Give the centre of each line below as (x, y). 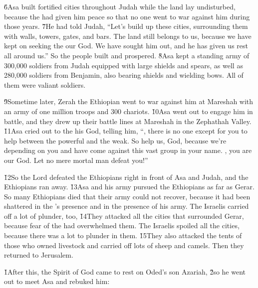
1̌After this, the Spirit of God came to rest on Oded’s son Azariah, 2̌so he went (125, 271)
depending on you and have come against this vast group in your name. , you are (128, 150)
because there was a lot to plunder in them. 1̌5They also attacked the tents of (123, 235)
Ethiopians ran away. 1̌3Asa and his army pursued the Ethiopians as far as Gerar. (129, 187)
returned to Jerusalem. (39, 255)
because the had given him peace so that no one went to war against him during (127, 16)
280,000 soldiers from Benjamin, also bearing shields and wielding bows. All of (124, 75)
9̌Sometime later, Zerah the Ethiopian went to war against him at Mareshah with (129, 101)
